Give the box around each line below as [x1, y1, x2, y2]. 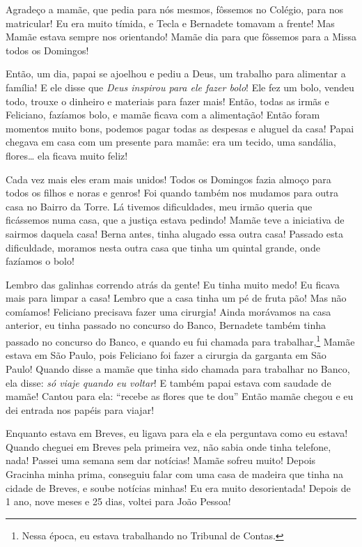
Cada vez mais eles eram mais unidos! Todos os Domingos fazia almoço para [6, 171, 331, 186]
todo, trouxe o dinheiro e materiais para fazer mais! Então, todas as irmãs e [6, 93, 329, 108]
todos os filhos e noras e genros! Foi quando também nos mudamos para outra [6, 185, 339, 200]
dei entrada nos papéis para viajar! [6, 402, 155, 417]
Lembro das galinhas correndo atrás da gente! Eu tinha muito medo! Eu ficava [6, 277, 340, 291]
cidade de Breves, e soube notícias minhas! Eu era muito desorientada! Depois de [6, 480, 351, 495]
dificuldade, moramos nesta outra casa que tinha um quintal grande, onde [6, 240, 320, 254]
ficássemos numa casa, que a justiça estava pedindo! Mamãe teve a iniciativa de [6, 213, 345, 227]
